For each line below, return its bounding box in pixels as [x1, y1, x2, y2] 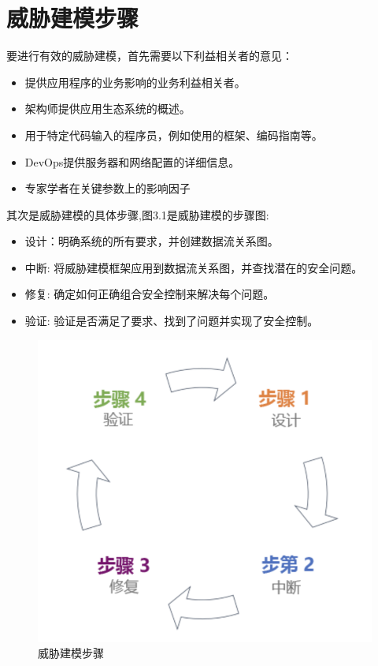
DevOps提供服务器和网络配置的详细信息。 [24, 153, 240, 170]
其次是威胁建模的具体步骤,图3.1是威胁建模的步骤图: [6, 206, 269, 223]
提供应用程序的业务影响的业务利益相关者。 [24, 73, 246, 90]
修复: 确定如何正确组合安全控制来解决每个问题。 [24, 286, 275, 302]
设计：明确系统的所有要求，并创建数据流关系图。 [24, 233, 279, 249]
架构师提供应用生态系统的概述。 [24, 100, 191, 117]
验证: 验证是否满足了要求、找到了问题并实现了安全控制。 [24, 312, 319, 329]
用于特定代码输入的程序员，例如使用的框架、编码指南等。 [24, 126, 323, 143]
